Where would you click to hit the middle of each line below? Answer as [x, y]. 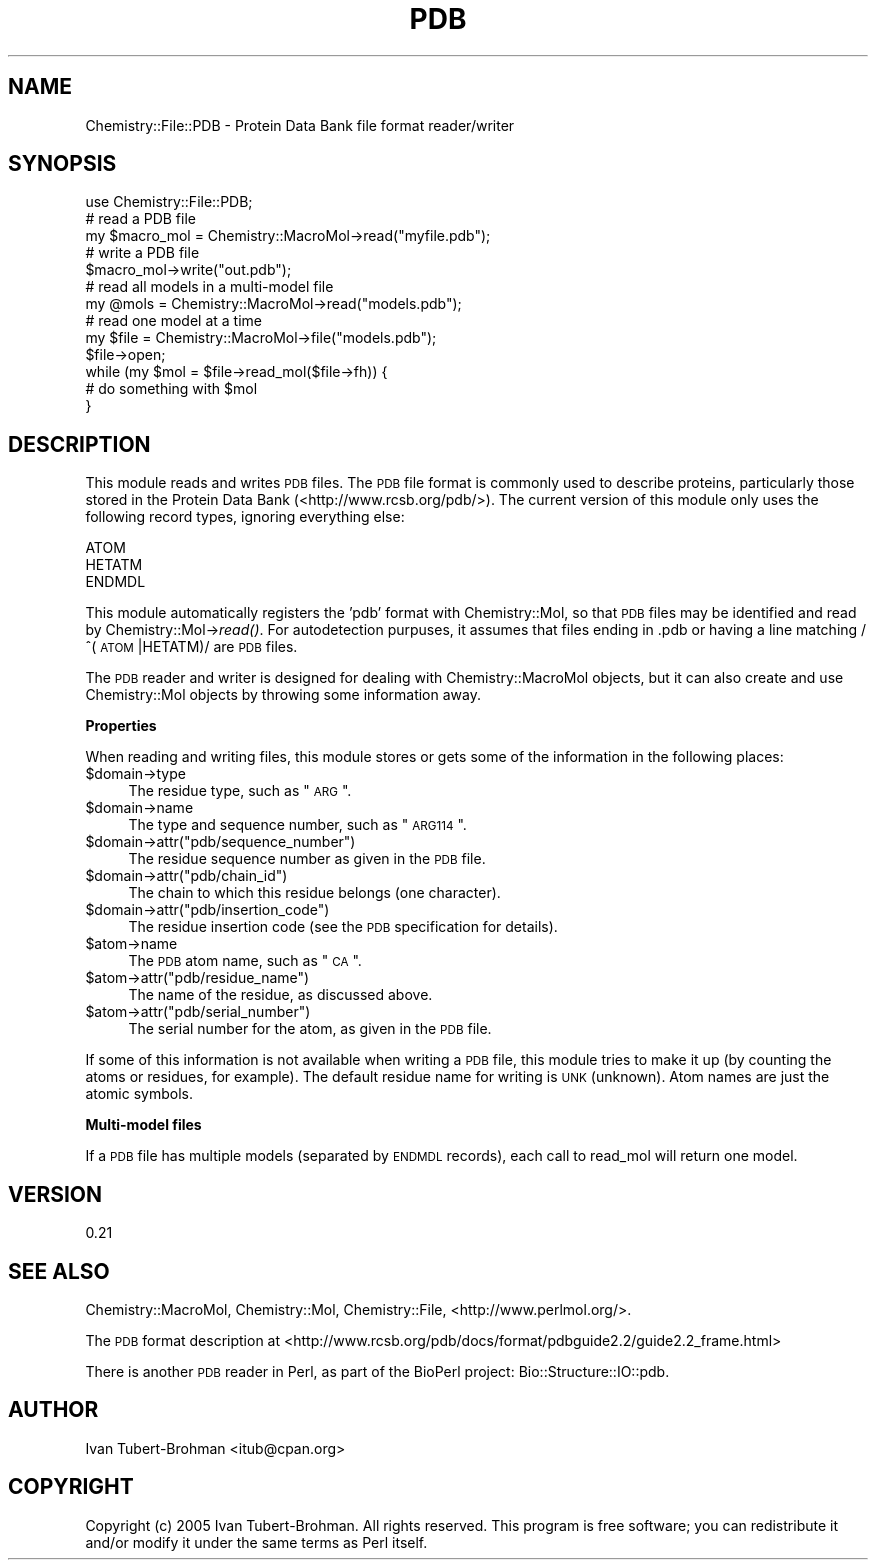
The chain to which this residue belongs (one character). [314, 893]
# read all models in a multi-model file [209, 287]
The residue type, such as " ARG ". [240, 791]
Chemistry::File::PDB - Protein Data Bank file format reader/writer [300, 125]
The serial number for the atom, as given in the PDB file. [310, 1029]
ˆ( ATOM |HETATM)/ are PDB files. [191, 647]
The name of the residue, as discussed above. [280, 995]
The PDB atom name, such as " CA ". [245, 961]
